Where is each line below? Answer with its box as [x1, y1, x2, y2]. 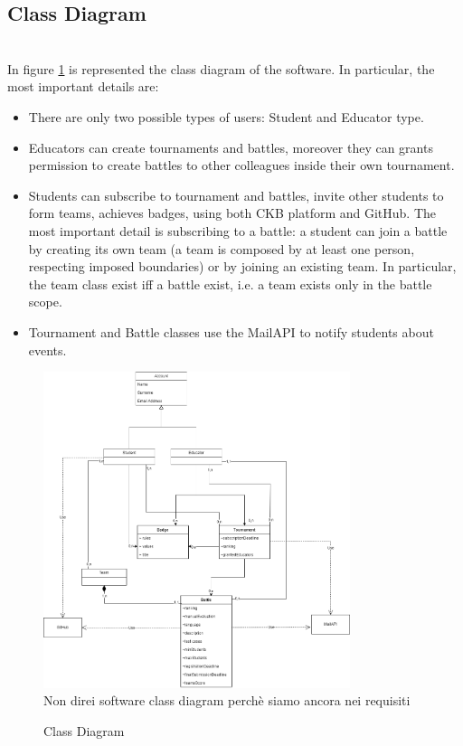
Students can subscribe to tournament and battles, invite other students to [28, 185, 444, 204]
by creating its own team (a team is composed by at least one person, [28, 239, 415, 258]
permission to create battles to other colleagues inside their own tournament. [28, 156, 455, 175]
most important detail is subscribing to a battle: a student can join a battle [28, 221, 448, 240]
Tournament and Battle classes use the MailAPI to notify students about [28, 322, 434, 341]
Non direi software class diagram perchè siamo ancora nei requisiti [43, 691, 411, 710]
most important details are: [7, 77, 159, 96]
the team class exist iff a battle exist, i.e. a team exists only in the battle [28, 274, 432, 293]
